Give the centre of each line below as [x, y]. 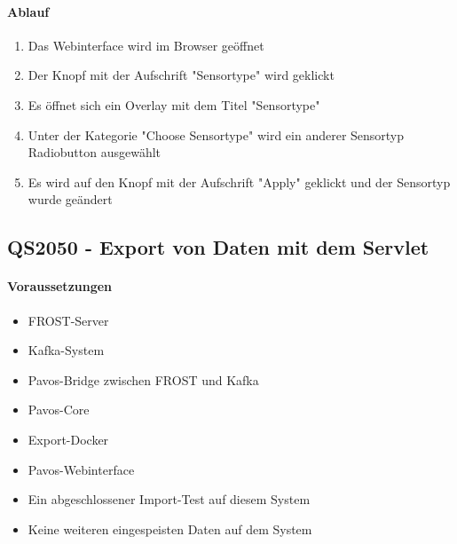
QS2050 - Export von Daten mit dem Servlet [218, 247]
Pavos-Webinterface [81, 469]
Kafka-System [66, 350]
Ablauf [28, 11]
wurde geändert [70, 199]
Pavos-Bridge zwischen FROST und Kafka [143, 379]
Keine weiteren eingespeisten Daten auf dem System [170, 528]
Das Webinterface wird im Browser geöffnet [146, 45]
